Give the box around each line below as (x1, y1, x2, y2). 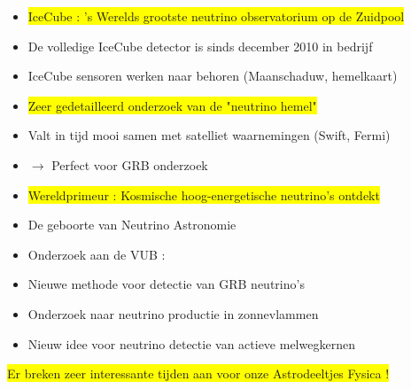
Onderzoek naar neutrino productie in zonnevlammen (27, 304, 319, 323)
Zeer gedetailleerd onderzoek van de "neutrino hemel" (27, 96, 317, 114)
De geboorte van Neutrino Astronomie (27, 215, 237, 234)
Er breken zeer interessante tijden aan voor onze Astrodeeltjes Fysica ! (7, 364, 390, 383)
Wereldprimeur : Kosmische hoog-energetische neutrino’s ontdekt (27, 185, 380, 204)
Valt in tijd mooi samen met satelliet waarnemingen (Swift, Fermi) (27, 126, 391, 144)
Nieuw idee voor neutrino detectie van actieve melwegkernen (27, 334, 355, 353)
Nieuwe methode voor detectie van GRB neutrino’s (27, 275, 305, 293)
